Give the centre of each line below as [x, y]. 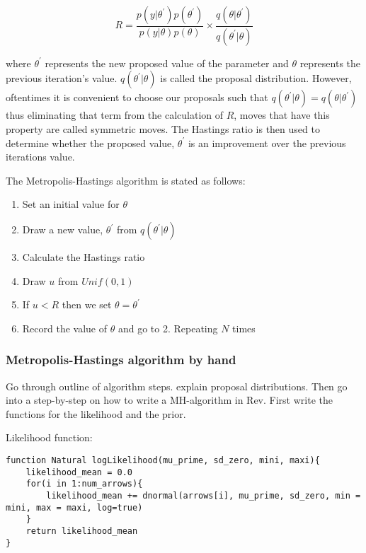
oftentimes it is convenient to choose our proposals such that [137, 97]
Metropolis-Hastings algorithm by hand [121, 360]
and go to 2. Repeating [168, 328]
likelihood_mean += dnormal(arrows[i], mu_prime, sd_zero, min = [204, 495]
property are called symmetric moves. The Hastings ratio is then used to [163, 129]
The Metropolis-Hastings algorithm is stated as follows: [126, 180]
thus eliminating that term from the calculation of [115, 115]
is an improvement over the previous [267, 142]
